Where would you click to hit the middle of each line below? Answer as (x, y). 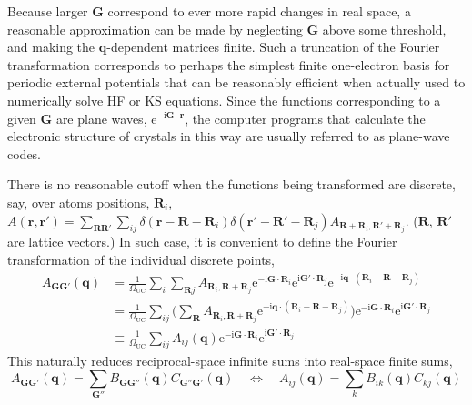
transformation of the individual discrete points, (141, 259)
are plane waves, (101, 118)
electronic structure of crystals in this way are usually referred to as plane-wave (229, 136)
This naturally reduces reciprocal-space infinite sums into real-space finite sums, (230, 361)
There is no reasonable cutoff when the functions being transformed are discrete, (231, 184)
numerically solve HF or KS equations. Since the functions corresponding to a (224, 100)
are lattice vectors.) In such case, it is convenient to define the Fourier (202, 242)
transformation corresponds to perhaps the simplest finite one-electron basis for (229, 64)
